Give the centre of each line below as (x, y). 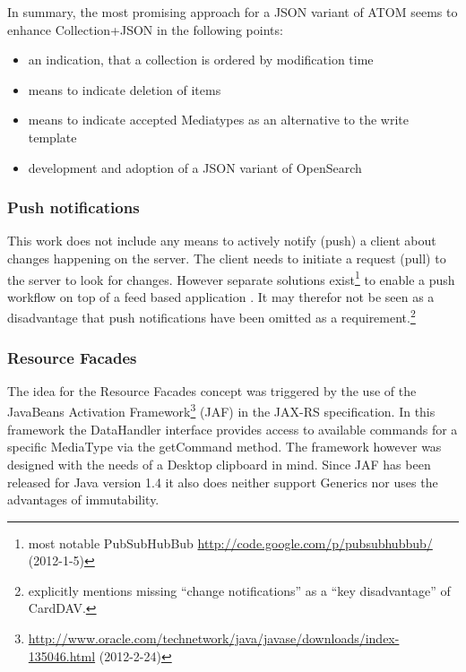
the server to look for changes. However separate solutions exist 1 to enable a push (231, 278)
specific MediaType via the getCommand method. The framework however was (224, 447)
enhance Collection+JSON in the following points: (145, 29)
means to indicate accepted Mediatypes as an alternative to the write (218, 120)
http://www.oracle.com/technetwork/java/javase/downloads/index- (214, 638)
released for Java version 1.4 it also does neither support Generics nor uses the (223, 482)
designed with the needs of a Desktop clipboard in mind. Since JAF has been (219, 464)
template (52, 137)
